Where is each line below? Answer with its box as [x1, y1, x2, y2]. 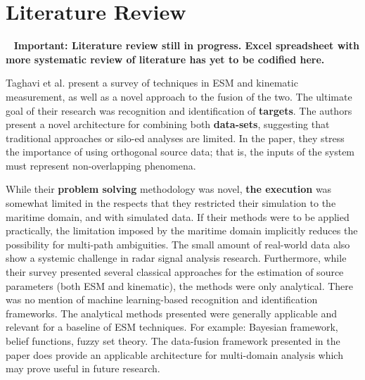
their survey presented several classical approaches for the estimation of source [6, 265, 344, 279]
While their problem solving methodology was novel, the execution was [6, 182, 332, 196]
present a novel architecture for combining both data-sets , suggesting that [6, 117, 330, 132]
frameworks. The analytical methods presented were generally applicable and [6, 305, 337, 320]
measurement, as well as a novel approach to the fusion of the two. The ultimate [6, 89, 352, 103]
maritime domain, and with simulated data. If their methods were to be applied [6, 209, 350, 224]
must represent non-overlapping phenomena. [6, 158, 196, 172]
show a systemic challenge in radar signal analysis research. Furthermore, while [6, 251, 347, 265]
